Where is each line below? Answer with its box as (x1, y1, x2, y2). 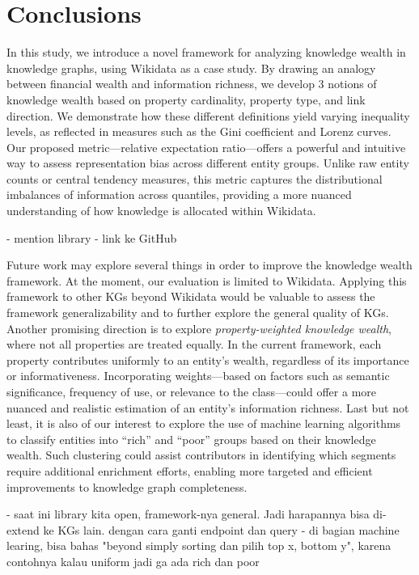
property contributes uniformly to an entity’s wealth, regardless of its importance (6, 351, 409, 368)
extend (6, 521, 40, 538)
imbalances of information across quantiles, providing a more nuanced (6, 186, 352, 203)
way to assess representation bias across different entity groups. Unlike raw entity (6, 154, 409, 171)
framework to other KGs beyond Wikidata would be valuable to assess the (6, 288, 375, 305)
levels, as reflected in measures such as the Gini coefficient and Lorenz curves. (6, 123, 391, 140)
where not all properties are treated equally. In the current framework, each (6, 336, 382, 353)
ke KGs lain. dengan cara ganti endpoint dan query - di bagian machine (43, 521, 400, 538)
